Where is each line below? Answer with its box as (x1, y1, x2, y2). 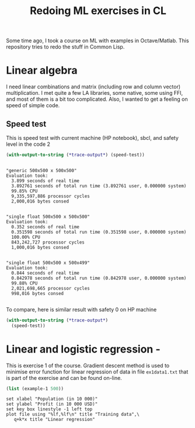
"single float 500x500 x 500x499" (6, 259, 90, 266)
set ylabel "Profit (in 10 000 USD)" (6, 401, 98, 408)
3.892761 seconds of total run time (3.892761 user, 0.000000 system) (11, 183, 187, 189)
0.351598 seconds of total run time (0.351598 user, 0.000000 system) (11, 229, 187, 235)
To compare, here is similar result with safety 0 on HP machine (6, 306, 157, 313)
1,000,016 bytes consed (11, 244, 69, 250)
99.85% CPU (11, 188, 38, 194)
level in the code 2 (6, 141, 51, 148)
